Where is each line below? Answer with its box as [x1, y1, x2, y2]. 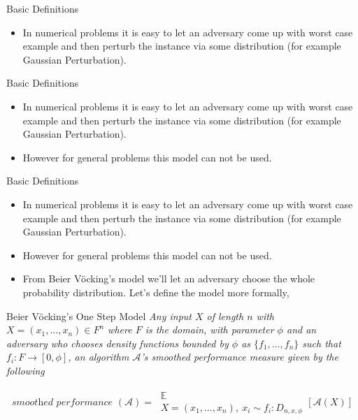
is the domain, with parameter [145, 322, 274, 337]
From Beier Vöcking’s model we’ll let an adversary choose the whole [22, 271, 315, 286]
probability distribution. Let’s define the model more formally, [22, 284, 289, 299]
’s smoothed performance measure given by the [141, 349, 338, 364]
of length [206, 308, 244, 323]
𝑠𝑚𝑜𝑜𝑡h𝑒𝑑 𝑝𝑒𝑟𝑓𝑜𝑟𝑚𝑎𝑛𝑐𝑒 [11, 398, 113, 408]
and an [286, 322, 317, 337]
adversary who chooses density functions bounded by [6, 335, 229, 350]
